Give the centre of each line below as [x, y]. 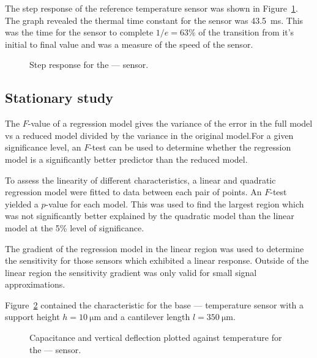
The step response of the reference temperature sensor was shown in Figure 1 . [151, 8]
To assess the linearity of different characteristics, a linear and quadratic [140, 180]
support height [32, 317]
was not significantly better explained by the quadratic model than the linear [150, 216]
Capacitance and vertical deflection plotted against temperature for [156, 337]
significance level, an [43, 147]
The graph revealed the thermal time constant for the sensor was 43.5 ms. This [154, 20]
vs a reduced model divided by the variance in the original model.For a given [149, 135]
